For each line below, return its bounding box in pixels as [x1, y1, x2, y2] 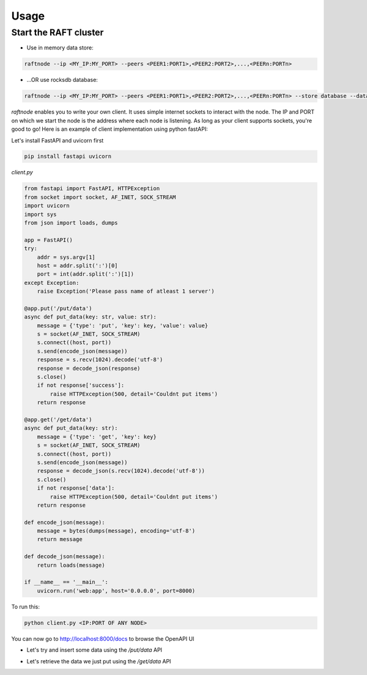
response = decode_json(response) [37, 364, 141, 372]
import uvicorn [24, 202, 70, 209]
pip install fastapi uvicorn [24, 153, 112, 160]
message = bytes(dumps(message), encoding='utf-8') [37, 528, 196, 534]
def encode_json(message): [24, 518, 105, 526]
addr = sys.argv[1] [37, 254, 96, 260]
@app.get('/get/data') [24, 416, 92, 423]
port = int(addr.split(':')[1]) [37, 271, 135, 278]
